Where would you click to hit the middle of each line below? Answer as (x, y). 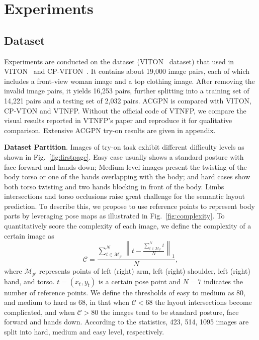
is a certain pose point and (139, 281)
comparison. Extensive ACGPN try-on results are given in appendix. (110, 130)
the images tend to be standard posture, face (169, 312)
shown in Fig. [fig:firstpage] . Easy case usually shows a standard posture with (124, 156)
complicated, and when (39, 312)
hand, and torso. (29, 281)
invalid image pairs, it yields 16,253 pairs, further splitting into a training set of (127, 91)
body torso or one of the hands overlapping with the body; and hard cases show (127, 177)
